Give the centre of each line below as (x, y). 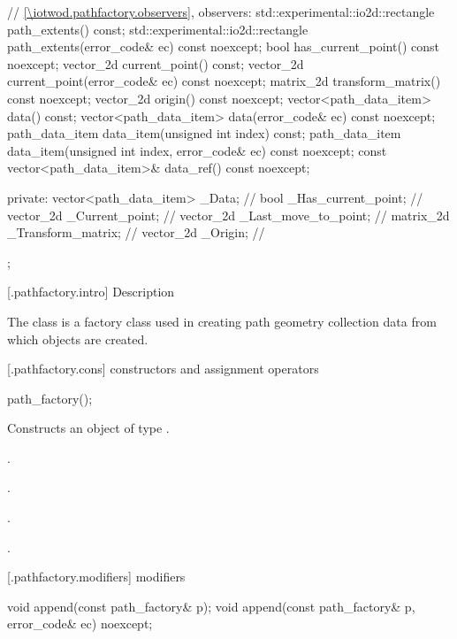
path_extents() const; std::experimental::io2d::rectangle (158, 29)
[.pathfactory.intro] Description (91, 292)
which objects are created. (78, 339)
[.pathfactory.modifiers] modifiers (96, 577)
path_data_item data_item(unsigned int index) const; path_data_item (204, 133)
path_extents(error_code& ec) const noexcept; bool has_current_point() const (223, 46)
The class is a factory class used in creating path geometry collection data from (222, 321)
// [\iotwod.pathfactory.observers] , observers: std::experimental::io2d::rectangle (221, 12)
